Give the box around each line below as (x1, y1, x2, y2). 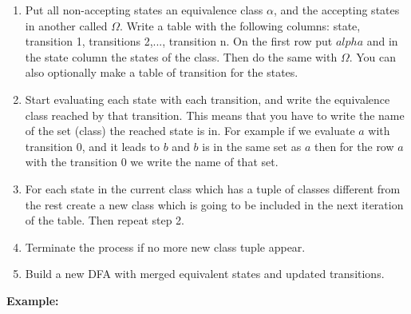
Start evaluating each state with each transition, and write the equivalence (25, 90, 390, 107)
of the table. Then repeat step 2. (25, 212, 185, 229)
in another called (25, 17, 108, 34)
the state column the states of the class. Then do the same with (25, 48, 338, 65)
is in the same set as (202, 137, 302, 154)
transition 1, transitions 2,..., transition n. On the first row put (25, 33, 333, 50)
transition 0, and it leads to (25, 137, 160, 154)
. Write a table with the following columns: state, (120, 17, 361, 34)
